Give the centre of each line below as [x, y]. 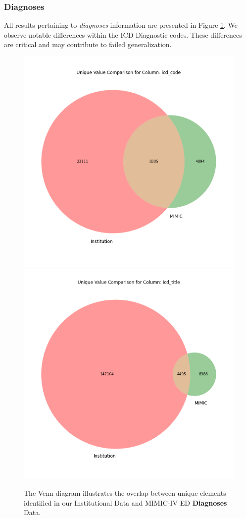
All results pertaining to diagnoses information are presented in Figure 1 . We [121, 25]
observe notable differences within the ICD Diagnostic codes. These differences [123, 34]
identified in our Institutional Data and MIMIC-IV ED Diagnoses [125, 502]
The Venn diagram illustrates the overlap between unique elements [125, 493]
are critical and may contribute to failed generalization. [88, 44]
